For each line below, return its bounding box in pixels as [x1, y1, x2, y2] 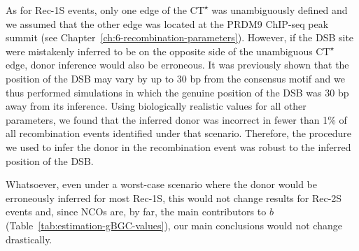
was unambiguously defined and [211, 3, 348, 17]
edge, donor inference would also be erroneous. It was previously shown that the [6, 57, 349, 72]
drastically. [6, 231, 52, 246]
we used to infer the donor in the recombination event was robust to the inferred [6, 139, 351, 154]
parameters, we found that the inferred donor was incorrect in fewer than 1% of [6, 112, 347, 127]
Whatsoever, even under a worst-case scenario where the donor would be [6, 177, 318, 192]
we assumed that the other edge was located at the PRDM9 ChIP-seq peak [6, 16, 329, 31]
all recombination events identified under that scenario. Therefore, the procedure [6, 126, 351, 141]
